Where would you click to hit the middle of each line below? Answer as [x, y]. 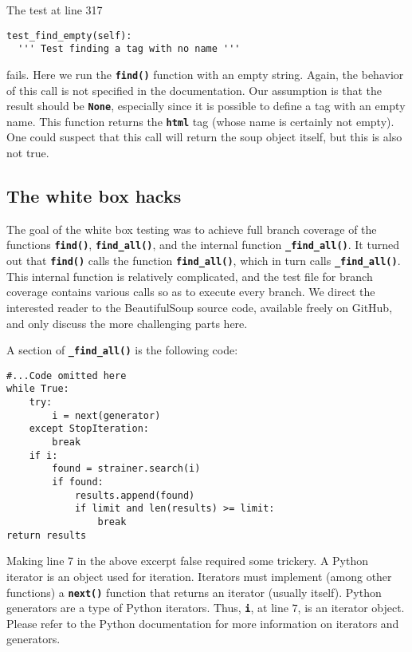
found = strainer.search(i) [126, 469]
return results [47, 535]
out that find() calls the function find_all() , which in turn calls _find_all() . [204, 261]
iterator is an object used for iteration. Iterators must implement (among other [199, 576]
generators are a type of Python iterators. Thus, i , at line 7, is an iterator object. [206, 608]
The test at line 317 [55, 10]
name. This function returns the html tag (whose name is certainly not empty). [200, 121]
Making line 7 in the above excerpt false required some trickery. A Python [187, 561]
